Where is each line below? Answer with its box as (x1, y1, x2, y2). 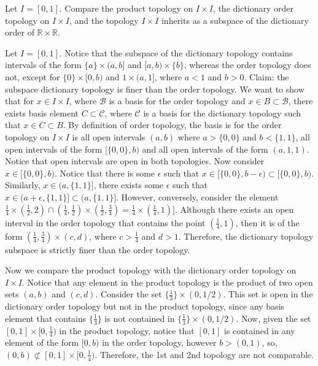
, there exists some (93, 178, 164, 191)
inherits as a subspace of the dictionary (161, 13, 309, 26)
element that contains (5, 311, 87, 324)
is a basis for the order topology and (109, 94, 246, 107)
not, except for (5, 70, 60, 83)
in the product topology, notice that (59, 324, 195, 337)
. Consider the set (95, 288, 162, 300)
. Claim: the (244, 70, 289, 83)
